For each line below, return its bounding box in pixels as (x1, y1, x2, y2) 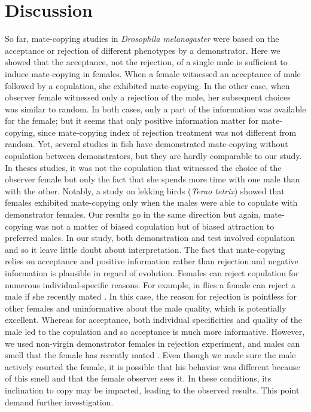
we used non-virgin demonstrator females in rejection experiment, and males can (5, 337, 300, 349)
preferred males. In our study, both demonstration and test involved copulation (5, 231, 295, 244)
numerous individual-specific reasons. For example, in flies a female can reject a (5, 278, 296, 291)
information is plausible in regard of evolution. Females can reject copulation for (5, 267, 299, 279)
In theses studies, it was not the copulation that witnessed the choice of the (5, 161, 282, 173)
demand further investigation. (5, 395, 114, 408)
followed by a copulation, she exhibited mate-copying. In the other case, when (5, 79, 290, 91)
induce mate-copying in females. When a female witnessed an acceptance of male (5, 67, 301, 80)
